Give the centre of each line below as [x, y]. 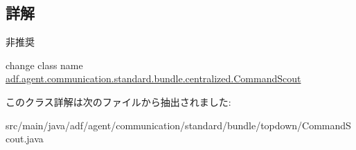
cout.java [25, 139]
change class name [44, 65]
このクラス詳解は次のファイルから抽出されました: [118, 101]
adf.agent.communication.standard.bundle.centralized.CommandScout [153, 78]
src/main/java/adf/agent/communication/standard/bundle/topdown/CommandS [178, 125]
